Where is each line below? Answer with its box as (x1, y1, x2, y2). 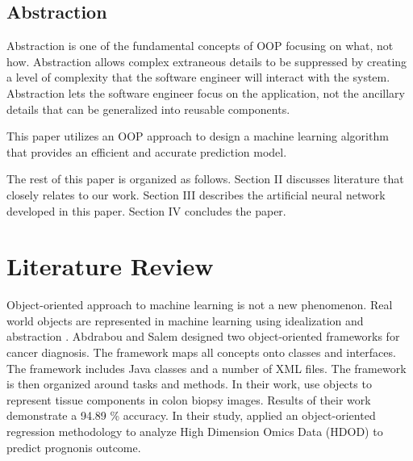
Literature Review (6, 249, 214, 283)
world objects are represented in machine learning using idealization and (6, 312, 364, 329)
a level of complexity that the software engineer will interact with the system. (6, 69, 390, 86)
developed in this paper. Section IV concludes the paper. (6, 202, 286, 219)
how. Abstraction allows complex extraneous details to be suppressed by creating (6, 52, 407, 69)
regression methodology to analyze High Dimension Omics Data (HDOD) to (6, 423, 383, 440)
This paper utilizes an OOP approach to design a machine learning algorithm (6, 128, 389, 145)
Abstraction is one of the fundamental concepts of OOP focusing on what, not (6, 37, 394, 54)
